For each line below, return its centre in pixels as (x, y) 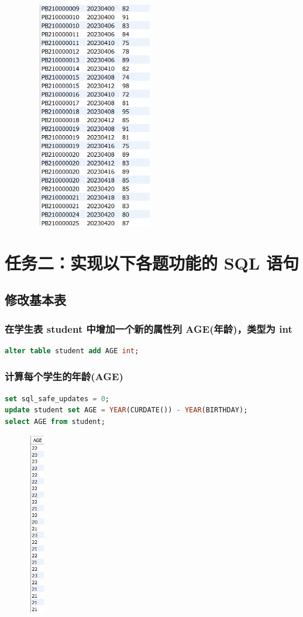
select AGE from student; (55, 421)
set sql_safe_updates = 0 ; (57, 399)
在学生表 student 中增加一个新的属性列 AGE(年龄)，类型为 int (149, 328)
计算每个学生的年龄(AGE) (64, 376)
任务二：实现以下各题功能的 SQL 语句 (152, 262)
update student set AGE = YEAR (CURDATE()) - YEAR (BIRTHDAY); (126, 410)
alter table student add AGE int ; (72, 351)
